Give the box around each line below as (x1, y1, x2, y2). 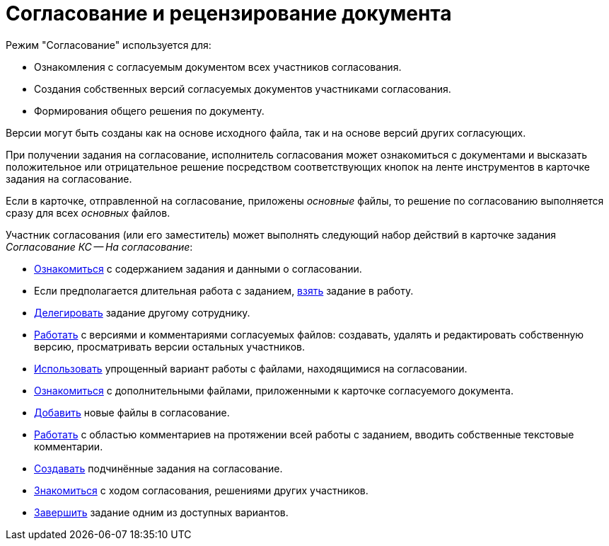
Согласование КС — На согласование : (6, 240, 193, 253)
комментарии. (34, 440, 103, 453)
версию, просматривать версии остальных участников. (34, 340, 305, 353)
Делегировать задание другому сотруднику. (34, 306, 250, 319)
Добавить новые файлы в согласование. (34, 406, 230, 419)
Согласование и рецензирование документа (6, 1, 452, 25)
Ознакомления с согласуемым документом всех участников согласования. (34, 60, 402, 73)
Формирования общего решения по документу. (34, 104, 265, 117)
